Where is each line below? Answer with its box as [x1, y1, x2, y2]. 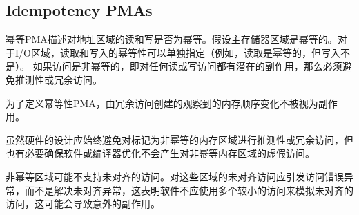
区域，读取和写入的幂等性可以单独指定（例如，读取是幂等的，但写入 [30, 45, 340, 59]
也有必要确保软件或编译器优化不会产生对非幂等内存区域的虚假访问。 [6, 146, 315, 160]
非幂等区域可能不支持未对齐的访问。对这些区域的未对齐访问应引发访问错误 [6, 169, 344, 183]
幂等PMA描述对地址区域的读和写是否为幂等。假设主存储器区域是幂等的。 [6, 32, 338, 46]
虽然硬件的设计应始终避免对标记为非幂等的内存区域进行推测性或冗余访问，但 [6, 132, 353, 147]
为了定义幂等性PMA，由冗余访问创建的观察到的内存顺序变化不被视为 [6, 95, 318, 110]
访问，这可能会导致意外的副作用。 [6, 196, 160, 211]
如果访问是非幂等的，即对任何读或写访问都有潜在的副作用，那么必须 [32, 59, 342, 73]
